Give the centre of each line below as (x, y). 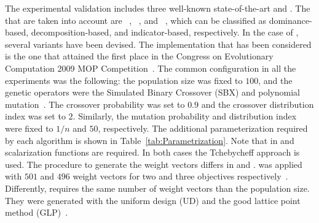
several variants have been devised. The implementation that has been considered (158, 44)
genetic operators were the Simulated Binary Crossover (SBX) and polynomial (152, 92)
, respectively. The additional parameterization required (203, 128)
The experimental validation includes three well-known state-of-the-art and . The (158, 8)
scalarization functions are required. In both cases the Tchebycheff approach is (152, 152)
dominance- (290, 20)
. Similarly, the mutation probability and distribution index (185, 116)
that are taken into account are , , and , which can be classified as (136, 20)
